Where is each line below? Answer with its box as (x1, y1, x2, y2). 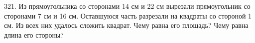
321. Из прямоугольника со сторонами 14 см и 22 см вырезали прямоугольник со (4, 1, 251, 11)
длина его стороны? (4, 29, 64, 40)
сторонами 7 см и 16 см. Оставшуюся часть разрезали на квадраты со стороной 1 (4, 10, 252, 21)
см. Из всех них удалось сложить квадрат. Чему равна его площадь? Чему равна (4, 20, 249, 30)
